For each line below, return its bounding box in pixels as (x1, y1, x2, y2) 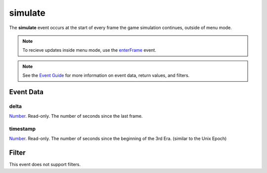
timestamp (9, 126, 36, 133)
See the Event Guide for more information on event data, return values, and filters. (22, 72, 190, 78)
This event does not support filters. (9, 162, 81, 168)
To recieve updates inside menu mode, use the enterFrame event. (22, 47, 157, 53)
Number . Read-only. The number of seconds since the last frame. (9, 113, 143, 119)
